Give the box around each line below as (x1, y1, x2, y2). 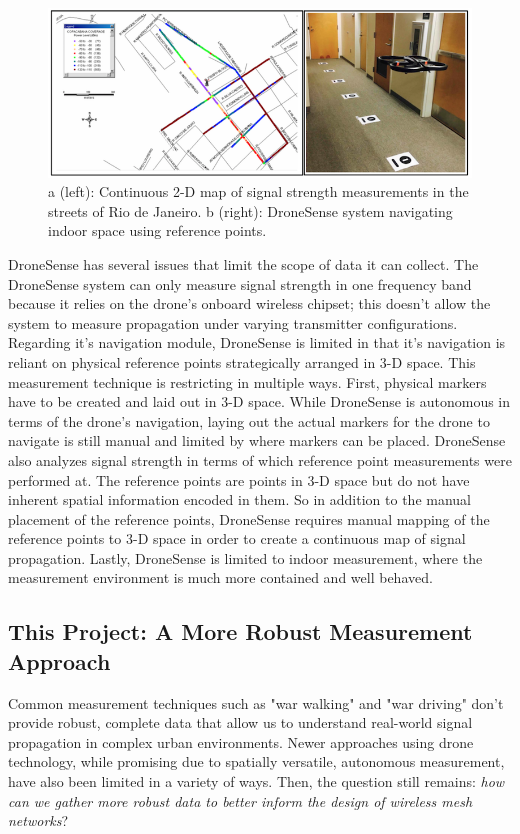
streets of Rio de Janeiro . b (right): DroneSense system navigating (48, 200, 453, 221)
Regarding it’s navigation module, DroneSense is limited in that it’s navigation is (8, 332, 506, 353)
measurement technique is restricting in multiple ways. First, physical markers (8, 371, 487, 392)
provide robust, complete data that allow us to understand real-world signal (8, 712, 473, 733)
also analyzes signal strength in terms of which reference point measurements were (8, 449, 512, 470)
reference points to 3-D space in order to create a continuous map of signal (8, 528, 466, 549)
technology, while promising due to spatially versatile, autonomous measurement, (8, 751, 505, 772)
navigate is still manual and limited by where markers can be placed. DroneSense (8, 430, 506, 451)
